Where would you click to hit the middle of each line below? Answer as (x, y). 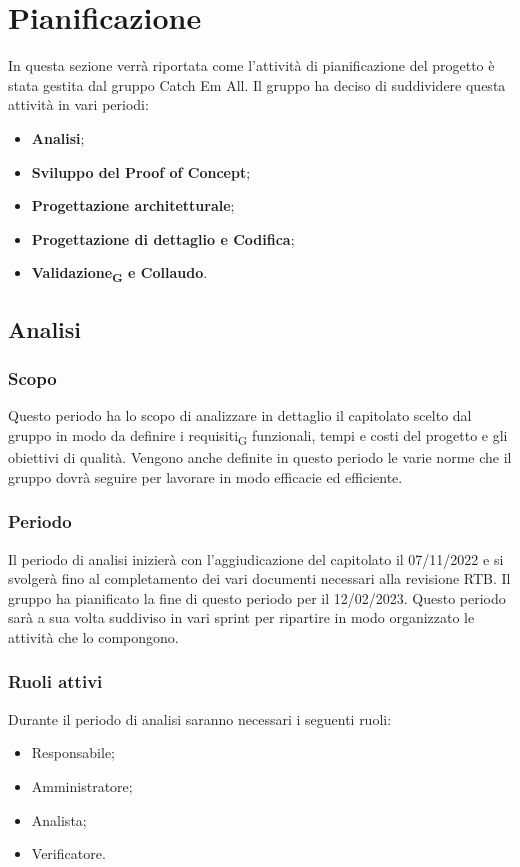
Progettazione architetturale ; (133, 205)
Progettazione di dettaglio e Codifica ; (163, 238)
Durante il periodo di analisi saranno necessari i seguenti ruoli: (200, 718)
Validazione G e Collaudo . (119, 274)
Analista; (59, 819)
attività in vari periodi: (78, 104)
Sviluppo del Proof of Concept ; (141, 171)
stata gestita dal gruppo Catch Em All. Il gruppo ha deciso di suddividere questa (257, 84)
